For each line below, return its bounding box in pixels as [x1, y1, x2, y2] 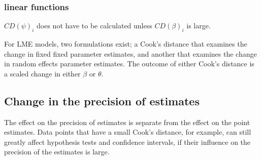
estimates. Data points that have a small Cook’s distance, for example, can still [4, 127, 251, 137]
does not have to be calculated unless [37, 20, 152, 31]
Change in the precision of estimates [4, 93, 200, 108]
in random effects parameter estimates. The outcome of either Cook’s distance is [4, 58, 254, 69]
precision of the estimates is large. [4, 146, 110, 157]
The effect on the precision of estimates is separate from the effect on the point [4, 116, 250, 127]
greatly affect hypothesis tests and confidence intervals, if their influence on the [4, 136, 251, 147]
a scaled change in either [4, 68, 81, 78]
